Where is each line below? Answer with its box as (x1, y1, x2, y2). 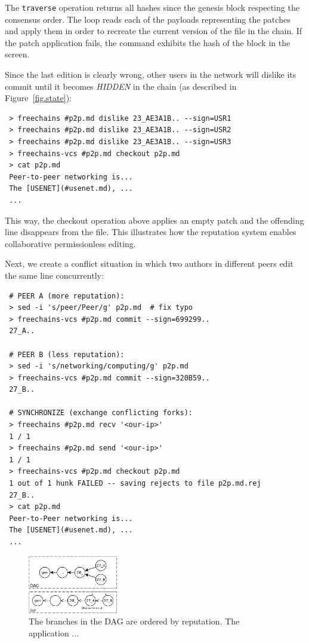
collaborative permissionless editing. (5, 237, 136, 249)
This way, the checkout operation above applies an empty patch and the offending (5, 214, 304, 226)
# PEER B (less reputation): (9, 350, 125, 359)
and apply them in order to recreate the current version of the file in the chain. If (5, 25, 302, 37)
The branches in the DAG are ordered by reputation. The (29, 615, 240, 627)
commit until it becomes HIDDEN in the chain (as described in (5, 80, 237, 92)
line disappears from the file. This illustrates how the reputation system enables (5, 225, 296, 238)
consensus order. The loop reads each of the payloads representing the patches (5, 13, 291, 25)
